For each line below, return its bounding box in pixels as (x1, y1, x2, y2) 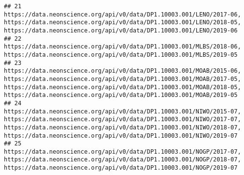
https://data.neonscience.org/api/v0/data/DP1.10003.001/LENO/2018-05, (4, 19, 241, 26)
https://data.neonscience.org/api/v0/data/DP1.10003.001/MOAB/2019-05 (4, 92, 238, 99)
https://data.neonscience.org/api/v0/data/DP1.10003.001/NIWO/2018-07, (4, 124, 241, 131)
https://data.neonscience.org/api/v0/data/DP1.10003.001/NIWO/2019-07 (4, 132, 238, 139)
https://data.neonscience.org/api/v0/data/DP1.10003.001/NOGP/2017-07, (4, 148, 241, 155)
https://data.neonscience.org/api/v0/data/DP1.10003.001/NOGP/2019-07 (4, 164, 238, 172)
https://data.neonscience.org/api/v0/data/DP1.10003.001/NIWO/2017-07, (4, 116, 241, 123)
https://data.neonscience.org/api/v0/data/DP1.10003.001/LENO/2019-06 (4, 27, 238, 34)
